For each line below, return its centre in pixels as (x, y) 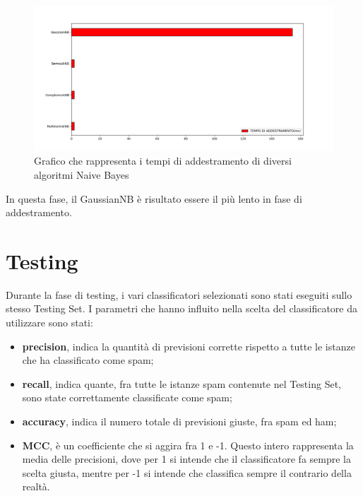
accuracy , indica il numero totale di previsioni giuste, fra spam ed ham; (179, 421)
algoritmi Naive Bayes (82, 174)
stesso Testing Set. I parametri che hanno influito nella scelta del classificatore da (182, 308)
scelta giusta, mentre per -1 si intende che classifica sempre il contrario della (187, 472)
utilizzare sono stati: (49, 323)
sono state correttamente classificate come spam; (127, 397)
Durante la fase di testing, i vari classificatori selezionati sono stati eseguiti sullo (179, 294)
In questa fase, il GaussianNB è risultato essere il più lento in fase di (154, 198)
